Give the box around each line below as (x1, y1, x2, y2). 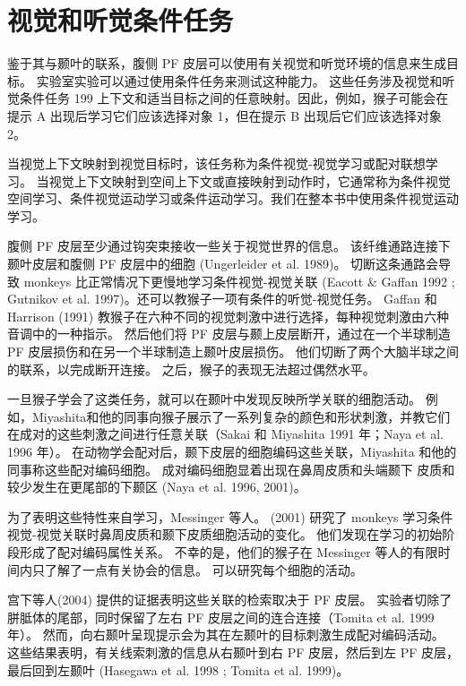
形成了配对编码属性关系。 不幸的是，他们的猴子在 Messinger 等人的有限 (19, 542, 438, 561)
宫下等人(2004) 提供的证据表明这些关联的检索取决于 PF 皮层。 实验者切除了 (7, 590, 453, 609)
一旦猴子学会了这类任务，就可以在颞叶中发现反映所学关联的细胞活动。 (7, 390, 421, 408)
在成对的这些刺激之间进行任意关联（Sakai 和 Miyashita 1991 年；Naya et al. (7, 424, 444, 443)
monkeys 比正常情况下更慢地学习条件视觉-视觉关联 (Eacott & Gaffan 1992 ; (23, 271, 455, 290)
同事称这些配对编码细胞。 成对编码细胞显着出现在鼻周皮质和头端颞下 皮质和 (7, 459, 455, 478)
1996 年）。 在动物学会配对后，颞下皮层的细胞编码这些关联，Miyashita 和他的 (7, 442, 457, 460)
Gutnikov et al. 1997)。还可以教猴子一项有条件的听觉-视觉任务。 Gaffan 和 (7, 289, 437, 308)
